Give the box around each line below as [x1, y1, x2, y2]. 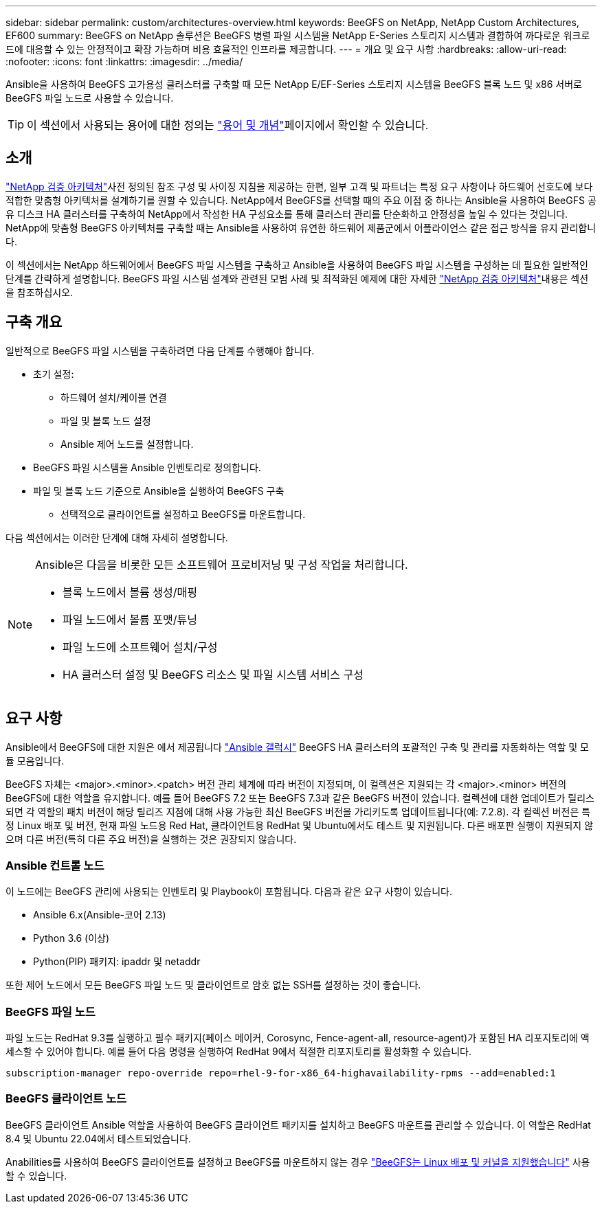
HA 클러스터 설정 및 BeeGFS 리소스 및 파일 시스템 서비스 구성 [63, 667, 364, 681]
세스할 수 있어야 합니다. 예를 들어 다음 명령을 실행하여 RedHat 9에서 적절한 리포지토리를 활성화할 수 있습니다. [5, 1046, 472, 1058]
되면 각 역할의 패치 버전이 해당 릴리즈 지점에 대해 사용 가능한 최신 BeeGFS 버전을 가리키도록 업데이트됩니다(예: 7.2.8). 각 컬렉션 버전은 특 [5, 805, 591, 817]
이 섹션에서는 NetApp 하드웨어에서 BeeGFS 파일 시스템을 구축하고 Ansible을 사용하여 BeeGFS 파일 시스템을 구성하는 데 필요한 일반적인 [5, 258, 588, 271]
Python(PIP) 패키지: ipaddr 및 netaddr [33, 956, 201, 968]
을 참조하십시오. [5, 286, 74, 298]
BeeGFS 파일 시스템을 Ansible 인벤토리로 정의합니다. [33, 461, 261, 473]
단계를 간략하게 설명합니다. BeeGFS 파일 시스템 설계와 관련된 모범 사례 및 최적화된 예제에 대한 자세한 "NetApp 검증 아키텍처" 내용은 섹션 [5, 272, 589, 284]
